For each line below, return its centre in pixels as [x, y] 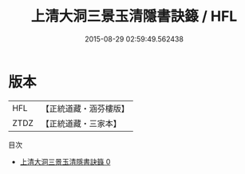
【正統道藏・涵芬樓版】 [85, 109]
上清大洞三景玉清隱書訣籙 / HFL [134, 16]
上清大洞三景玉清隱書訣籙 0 [65, 161]
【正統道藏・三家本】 [81, 123]
